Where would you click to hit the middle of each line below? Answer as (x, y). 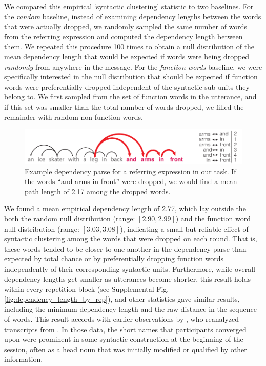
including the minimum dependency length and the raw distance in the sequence (130, 309)
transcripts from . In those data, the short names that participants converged (125, 329)
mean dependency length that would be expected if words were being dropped (127, 56)
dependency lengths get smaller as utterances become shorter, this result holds (128, 279)
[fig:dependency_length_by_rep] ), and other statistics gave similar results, (122, 299)
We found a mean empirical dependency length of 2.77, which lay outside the (125, 208)
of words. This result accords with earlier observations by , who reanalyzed (122, 319)
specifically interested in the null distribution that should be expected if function (131, 77)
